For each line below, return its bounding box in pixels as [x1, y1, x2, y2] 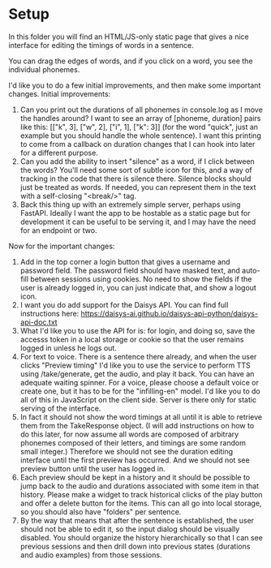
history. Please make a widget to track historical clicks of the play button [19, 489, 263, 499]
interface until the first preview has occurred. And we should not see [19, 455, 250, 465]
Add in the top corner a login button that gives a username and [19, 256, 230, 266]
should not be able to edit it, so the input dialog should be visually [19, 524, 240, 534]
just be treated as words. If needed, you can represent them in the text [19, 182, 256, 191]
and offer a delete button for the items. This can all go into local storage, [19, 498, 262, 508]
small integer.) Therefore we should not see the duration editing [19, 446, 234, 456]
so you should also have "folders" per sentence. [19, 506, 182, 516]
